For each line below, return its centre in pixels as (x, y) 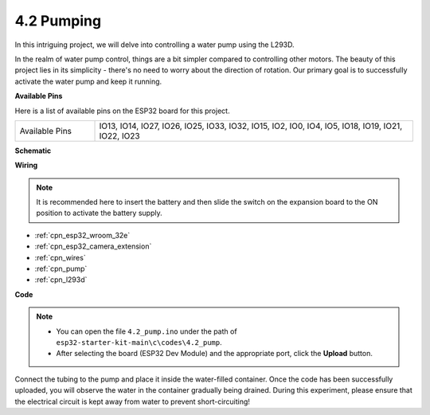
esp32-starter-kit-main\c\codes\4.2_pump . (139, 342)
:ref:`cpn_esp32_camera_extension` (93, 246)
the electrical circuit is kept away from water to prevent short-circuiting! (133, 401)
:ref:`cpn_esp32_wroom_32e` (82, 235)
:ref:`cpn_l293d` (61, 280)
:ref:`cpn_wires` (61, 257)
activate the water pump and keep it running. (88, 81)
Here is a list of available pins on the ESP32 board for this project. (122, 111)
